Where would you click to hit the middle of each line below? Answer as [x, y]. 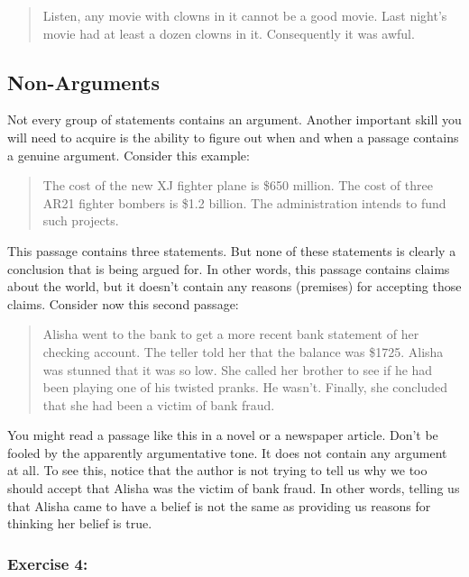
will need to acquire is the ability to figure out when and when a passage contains [233, 137]
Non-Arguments [83, 82]
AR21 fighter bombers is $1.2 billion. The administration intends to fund [244, 202]
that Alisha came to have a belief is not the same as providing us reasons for [219, 505]
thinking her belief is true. [80, 523]
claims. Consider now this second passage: [123, 303]
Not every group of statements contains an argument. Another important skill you [234, 119]
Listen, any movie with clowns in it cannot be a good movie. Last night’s [245, 15]
